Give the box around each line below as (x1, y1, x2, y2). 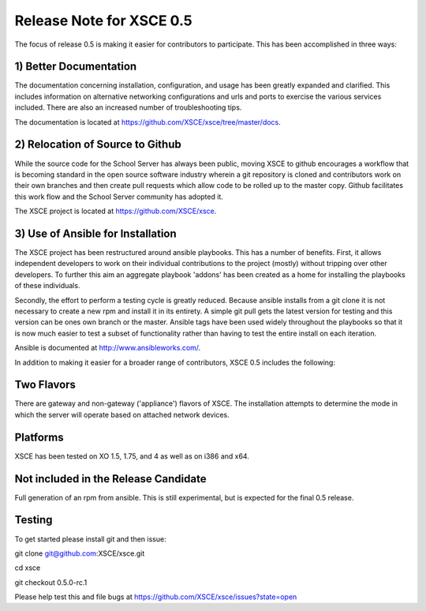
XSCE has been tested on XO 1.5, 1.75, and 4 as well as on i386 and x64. (14, 451, 250, 461)
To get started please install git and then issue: (14, 534, 166, 544)
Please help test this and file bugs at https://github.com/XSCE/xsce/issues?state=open (14, 592, 297, 602)
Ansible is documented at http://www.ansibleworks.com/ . (14, 343, 201, 353)
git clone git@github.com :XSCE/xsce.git (14, 549, 145, 558)
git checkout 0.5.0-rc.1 (14, 577, 88, 587)
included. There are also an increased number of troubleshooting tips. (14, 103, 242, 112)
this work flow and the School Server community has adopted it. (14, 192, 224, 201)
